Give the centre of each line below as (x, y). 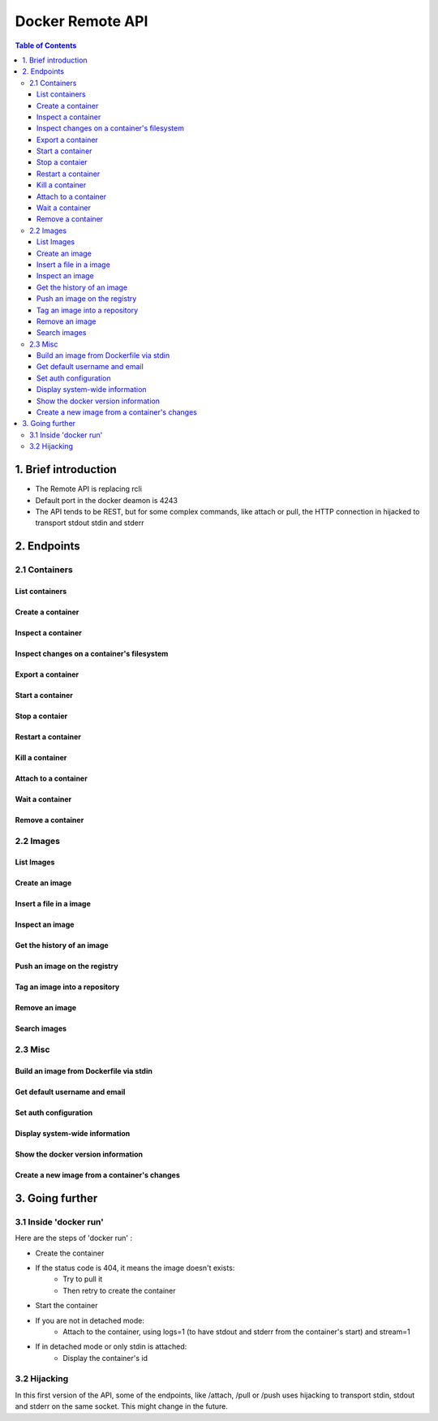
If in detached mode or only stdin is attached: (111, 1346)
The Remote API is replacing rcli (88, 489)
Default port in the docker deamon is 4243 (107, 500)
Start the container (67, 1306)
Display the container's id (105, 1358)
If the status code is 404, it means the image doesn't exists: (135, 1268)
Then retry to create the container (119, 1290)
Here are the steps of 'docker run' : (74, 1238)
